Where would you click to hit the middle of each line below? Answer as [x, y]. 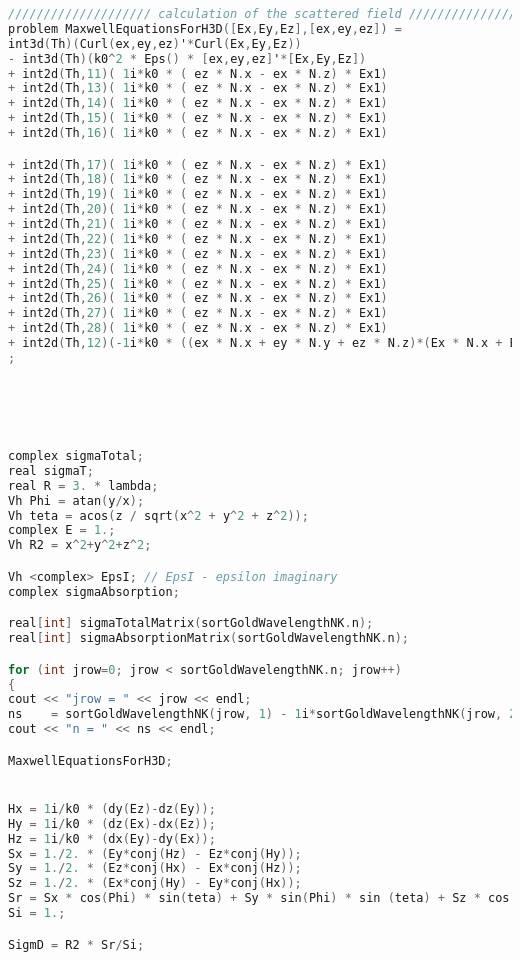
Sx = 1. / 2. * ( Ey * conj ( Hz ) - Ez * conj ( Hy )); [155, 853]
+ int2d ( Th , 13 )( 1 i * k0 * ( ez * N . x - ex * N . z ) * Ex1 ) [198, 88]
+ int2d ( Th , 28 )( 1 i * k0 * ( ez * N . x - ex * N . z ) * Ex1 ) [198, 328]
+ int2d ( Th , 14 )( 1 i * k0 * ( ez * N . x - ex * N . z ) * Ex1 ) [198, 103]
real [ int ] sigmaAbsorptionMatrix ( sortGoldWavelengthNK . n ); [208, 638]
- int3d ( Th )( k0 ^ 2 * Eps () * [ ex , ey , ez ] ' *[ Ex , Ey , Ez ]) [187, 58]
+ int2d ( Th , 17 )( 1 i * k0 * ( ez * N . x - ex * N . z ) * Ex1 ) [198, 164]
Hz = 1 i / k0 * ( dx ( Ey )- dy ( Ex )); [112, 838]
